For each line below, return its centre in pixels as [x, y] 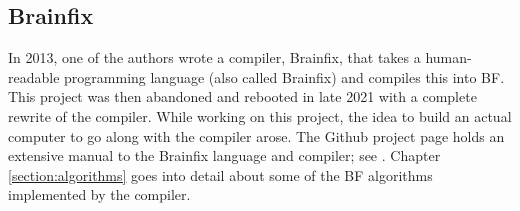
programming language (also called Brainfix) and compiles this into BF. [284, 76]
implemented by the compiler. [99, 194]
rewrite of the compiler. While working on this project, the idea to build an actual [260, 115]
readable [34, 76]
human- [448, 57]
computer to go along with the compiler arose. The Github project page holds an [256, 135]
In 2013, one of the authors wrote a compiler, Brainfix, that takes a [214, 57]
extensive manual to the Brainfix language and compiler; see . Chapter [224, 155]
